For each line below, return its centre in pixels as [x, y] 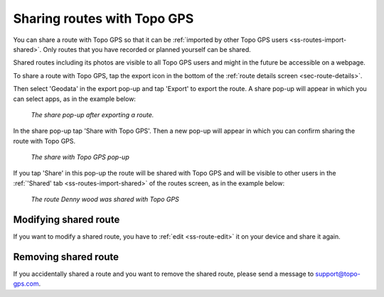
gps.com [26, 283]
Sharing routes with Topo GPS [103, 18]
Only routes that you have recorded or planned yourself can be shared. [147, 49]
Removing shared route [66, 257]
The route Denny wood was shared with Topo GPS [105, 200]
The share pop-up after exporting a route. [92, 114]
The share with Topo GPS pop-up [80, 157]
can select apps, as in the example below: [75, 99]
